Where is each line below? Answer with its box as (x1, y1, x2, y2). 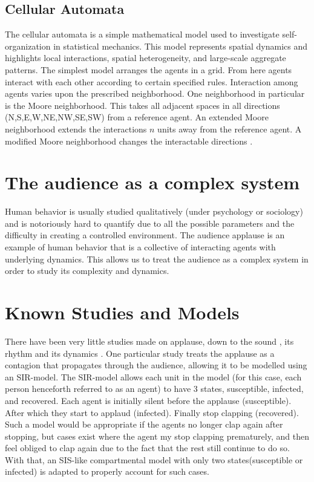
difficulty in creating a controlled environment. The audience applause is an (5, 229, 285, 241)
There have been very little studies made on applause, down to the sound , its (5, 334, 294, 347)
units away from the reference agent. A (157, 122, 302, 135)
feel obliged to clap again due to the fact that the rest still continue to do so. (5, 441, 290, 454)
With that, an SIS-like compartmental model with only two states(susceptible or (5, 453, 303, 466)
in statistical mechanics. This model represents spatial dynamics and (53, 39, 308, 52)
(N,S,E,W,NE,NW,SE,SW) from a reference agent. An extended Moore (5, 111, 269, 123)
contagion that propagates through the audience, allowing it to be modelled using (5, 359, 307, 371)
